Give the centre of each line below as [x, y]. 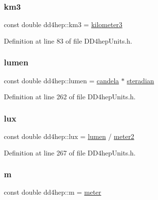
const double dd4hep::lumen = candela [62, 80]
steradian [140, 80]
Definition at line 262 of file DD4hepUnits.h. [70, 97]
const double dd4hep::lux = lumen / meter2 [69, 136]
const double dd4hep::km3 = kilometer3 [63, 24]
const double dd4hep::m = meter [53, 192]
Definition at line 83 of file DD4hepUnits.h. [68, 40]
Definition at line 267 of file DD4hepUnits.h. [70, 152]
